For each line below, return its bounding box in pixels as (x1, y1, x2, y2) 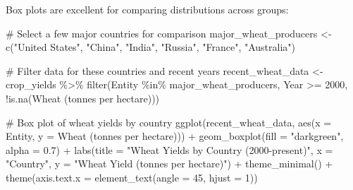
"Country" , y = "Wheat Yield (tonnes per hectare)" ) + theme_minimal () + (6, 156, 333, 171)
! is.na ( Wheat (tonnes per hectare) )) (6, 90, 160, 105)
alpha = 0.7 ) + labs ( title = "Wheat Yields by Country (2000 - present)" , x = (6, 142, 333, 157)
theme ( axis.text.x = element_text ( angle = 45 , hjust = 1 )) (6, 170, 258, 184)
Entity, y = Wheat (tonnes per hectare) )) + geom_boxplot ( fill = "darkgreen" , (6, 129, 344, 143)
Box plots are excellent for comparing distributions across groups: (6, 2, 289, 16)
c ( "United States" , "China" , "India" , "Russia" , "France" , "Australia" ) (6, 40, 296, 54)
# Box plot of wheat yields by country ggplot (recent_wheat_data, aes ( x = (6, 114, 332, 129)
